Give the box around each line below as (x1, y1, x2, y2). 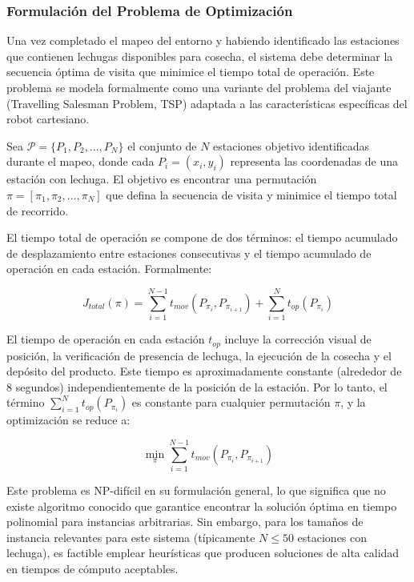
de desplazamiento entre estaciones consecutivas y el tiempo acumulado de (6, 244, 372, 261)
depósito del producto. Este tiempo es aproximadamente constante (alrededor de (6, 363, 402, 379)
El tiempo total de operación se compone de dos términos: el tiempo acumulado (6, 229, 398, 246)
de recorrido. (6, 202, 69, 219)
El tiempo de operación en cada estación (6, 331, 205, 347)
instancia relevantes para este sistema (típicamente (6, 528, 255, 545)
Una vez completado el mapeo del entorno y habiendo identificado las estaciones (6, 32, 400, 49)
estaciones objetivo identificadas (213, 137, 370, 154)
